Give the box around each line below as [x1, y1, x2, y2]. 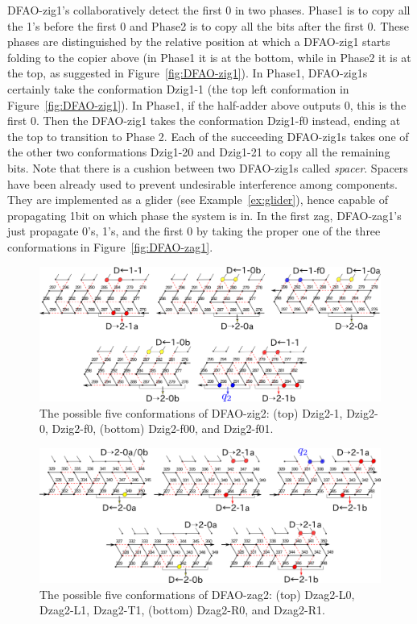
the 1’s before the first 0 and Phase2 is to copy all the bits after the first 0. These [7, 17, 410, 34]
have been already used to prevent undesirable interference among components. [7, 175, 398, 192]
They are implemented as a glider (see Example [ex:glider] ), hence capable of [7, 191, 388, 208]
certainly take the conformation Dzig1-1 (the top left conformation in [7, 80, 349, 97]
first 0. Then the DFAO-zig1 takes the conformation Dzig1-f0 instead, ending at [7, 112, 401, 129]
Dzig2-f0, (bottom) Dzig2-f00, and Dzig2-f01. [52, 420, 274, 437]
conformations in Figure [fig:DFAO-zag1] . [7, 238, 213, 255]
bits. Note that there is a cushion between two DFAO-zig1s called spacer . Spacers [7, 159, 408, 176]
